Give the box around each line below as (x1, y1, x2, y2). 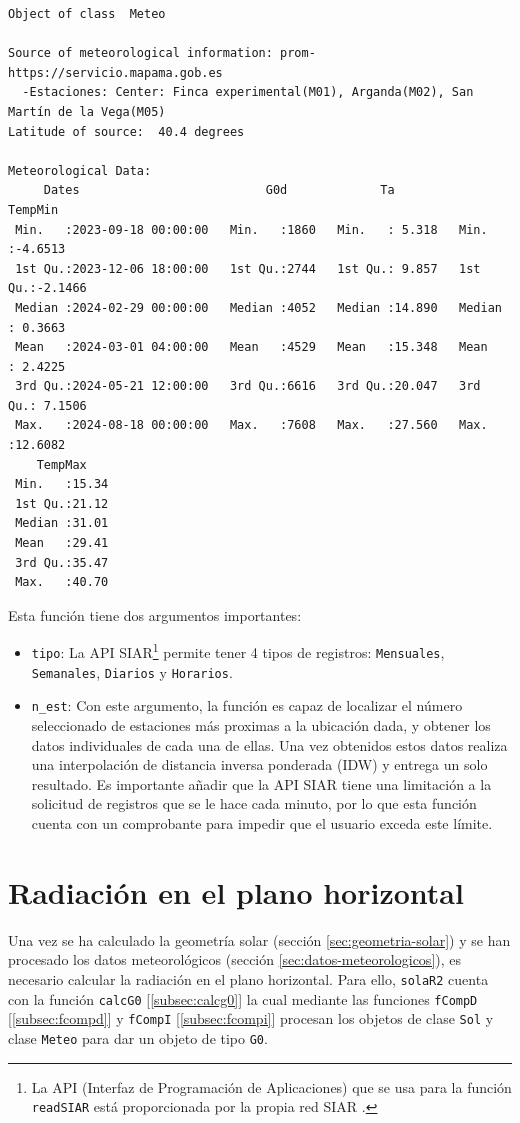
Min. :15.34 (15, 477, 109, 492)
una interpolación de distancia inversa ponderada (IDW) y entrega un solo (31, 754, 488, 775)
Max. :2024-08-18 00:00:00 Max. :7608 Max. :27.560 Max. (15, 418, 488, 433)
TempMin (8, 202, 59, 217)
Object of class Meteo (8, 7, 166, 21)
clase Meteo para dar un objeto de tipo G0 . (8, 1027, 268, 1048)
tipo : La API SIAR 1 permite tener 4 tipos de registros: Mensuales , (31, 639, 445, 663)
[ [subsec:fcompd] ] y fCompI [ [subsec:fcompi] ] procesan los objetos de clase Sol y (8, 1008, 494, 1029)
